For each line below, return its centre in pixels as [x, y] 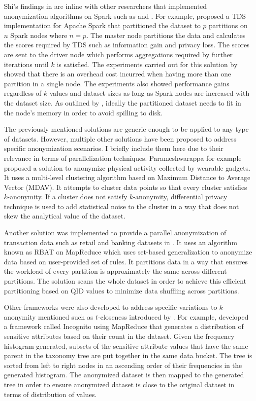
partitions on [228, 25]
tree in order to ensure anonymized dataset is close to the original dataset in [119, 384]
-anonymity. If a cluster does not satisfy [67, 197]
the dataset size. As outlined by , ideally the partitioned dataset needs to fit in [123, 102]
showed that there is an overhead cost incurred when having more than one [118, 74]
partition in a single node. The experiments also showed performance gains [117, 83]
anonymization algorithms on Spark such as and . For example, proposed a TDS [125, 16]
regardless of [23, 93]
